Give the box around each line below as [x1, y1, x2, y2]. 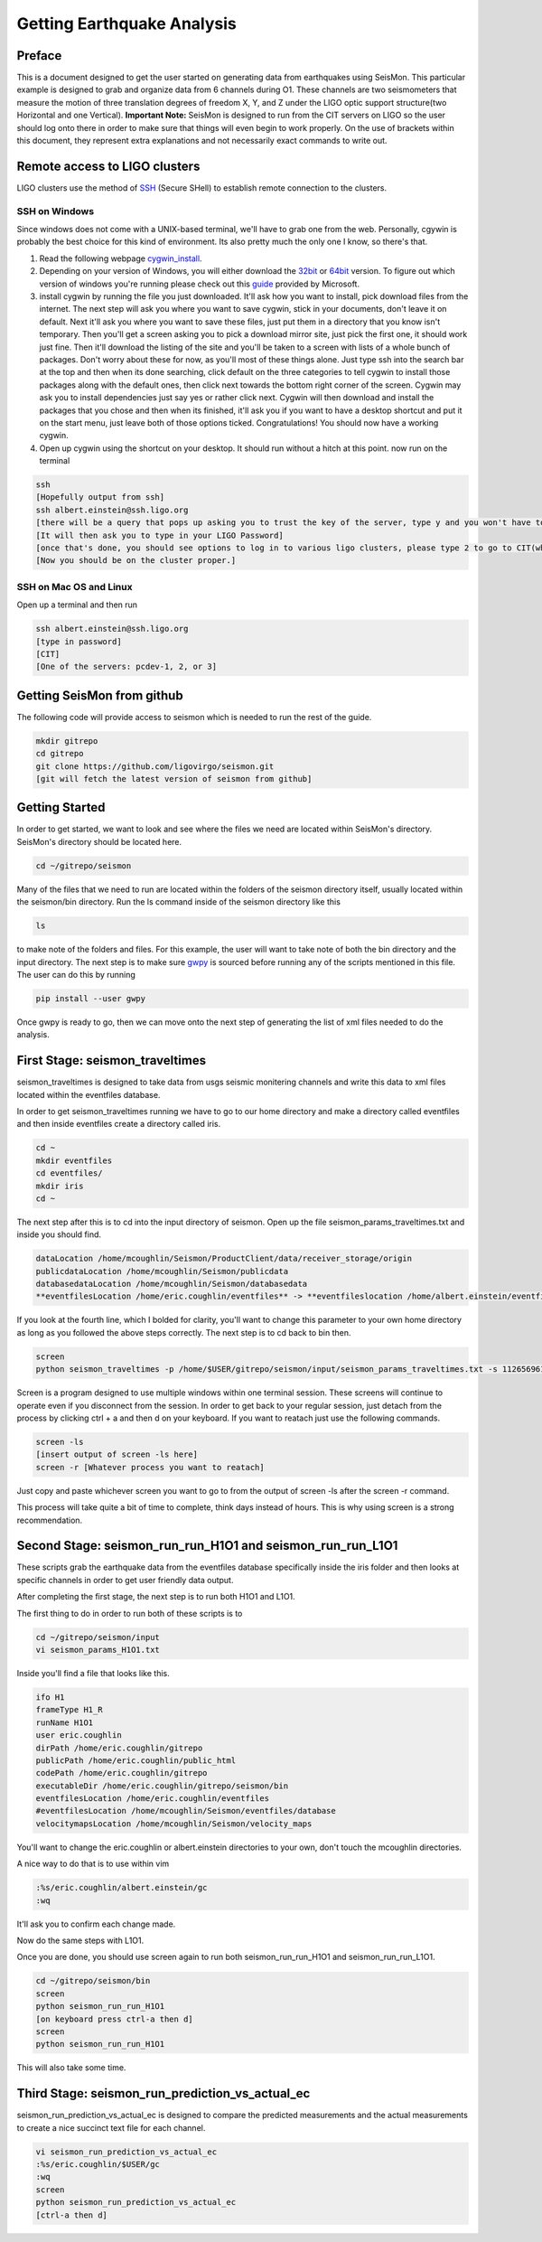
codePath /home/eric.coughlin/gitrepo [35, 1768, 208, 1778]
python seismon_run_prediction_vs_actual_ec [35, 2197, 237, 2208]
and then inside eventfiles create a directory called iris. [16, 1119, 221, 1130]
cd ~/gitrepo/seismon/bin [35, 1975, 151, 1986]
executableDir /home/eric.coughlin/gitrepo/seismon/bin [35, 1780, 289, 1791]
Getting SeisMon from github [16, 688, 184, 703]
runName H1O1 [35, 1717, 94, 1728]
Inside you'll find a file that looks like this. [16, 1667, 171, 1678]
